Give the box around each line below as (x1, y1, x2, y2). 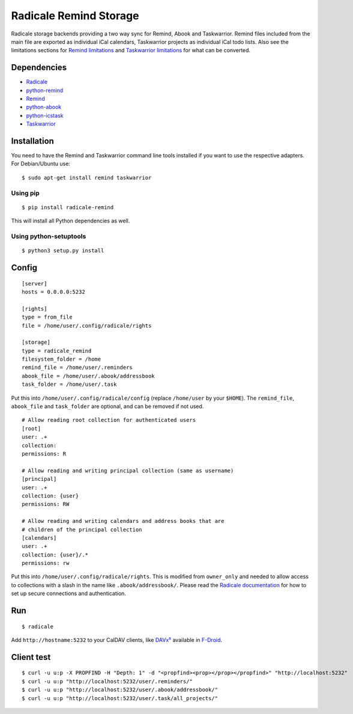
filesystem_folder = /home (22, 356, 101, 363)
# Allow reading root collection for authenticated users (22, 416, 196, 424)
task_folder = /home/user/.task (22, 381, 117, 388)
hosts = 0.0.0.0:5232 (22, 288, 85, 295)
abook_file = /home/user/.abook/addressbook (22, 373, 155, 379)
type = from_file (22, 314, 73, 321)
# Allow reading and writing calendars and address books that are (22, 517, 225, 525)
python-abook (26, 103, 62, 111)
